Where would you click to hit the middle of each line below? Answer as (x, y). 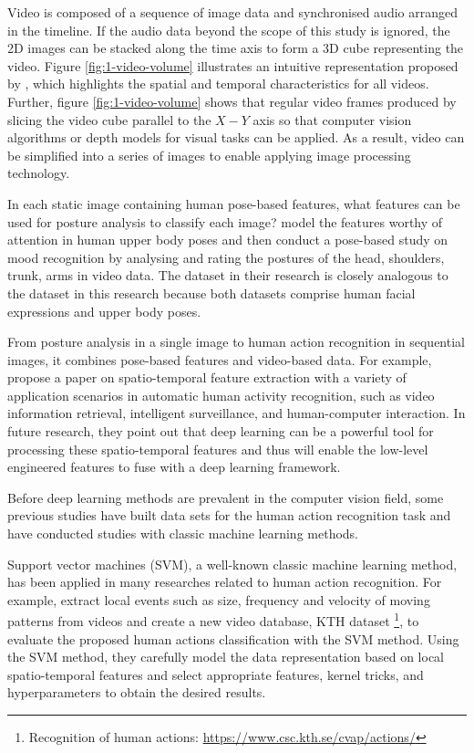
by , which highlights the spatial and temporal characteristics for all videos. (218, 84)
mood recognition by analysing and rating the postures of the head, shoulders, (226, 257)
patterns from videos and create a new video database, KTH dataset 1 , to (213, 620)
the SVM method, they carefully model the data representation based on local (226, 657)
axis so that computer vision (332, 119)
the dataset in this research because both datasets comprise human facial (211, 293)
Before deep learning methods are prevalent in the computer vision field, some (226, 497)
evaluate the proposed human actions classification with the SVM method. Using (233, 638)
